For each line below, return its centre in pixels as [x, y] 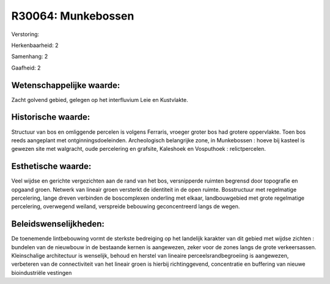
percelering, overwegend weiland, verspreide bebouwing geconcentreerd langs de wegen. [126, 206]
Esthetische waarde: [51, 166]
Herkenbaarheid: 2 [35, 45]
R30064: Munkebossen [73, 16]
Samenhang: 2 [30, 56]
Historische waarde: [51, 117]
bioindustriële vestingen [42, 272]
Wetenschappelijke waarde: [66, 85]
